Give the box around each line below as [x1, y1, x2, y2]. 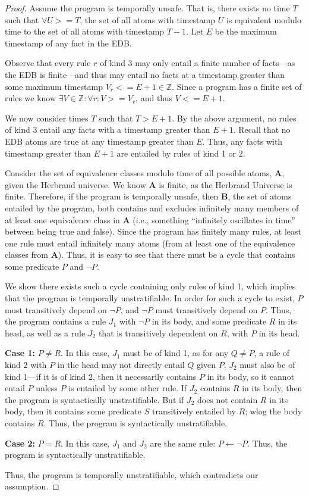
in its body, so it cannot [207, 370, 295, 382]
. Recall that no [233, 123, 291, 136]
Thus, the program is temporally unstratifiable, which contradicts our [5, 468, 258, 481]
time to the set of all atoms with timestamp [5, 25, 165, 38]
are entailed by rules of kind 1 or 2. [116, 146, 245, 159]
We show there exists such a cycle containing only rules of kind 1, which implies [5, 280, 296, 292]
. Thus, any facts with [202, 135, 283, 147]
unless [36, 382, 58, 394]
